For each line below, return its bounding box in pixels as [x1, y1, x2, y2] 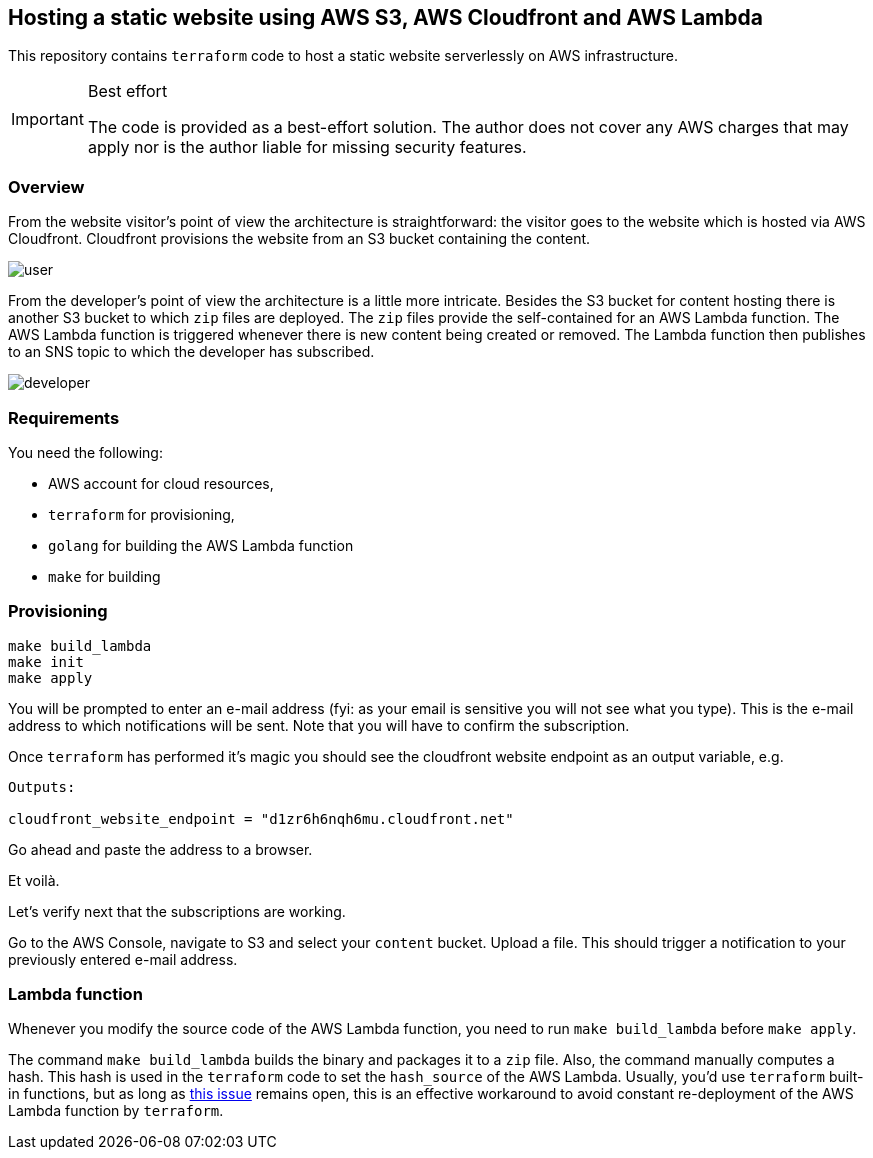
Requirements [8, 407, 120, 428]
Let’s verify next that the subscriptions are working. [8, 902, 346, 920]
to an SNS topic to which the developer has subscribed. [8, 343, 375, 361]
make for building [48, 567, 161, 585]
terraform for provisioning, [48, 505, 235, 523]
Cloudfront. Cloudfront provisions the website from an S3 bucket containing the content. [8, 230, 591, 248]
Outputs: [8, 778, 76, 795]
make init [8, 653, 84, 670]
